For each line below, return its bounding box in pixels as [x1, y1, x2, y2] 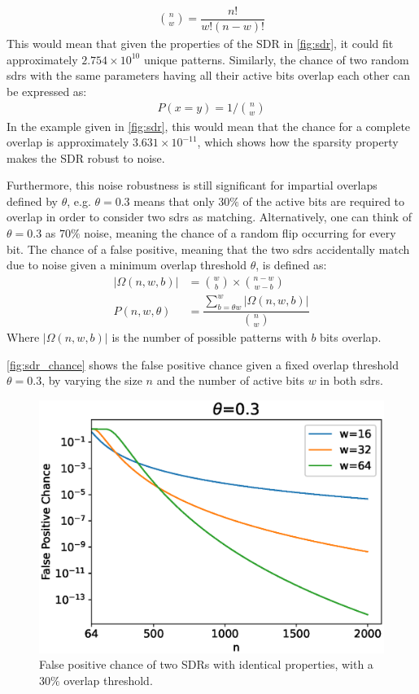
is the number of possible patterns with [111, 329, 308, 346]
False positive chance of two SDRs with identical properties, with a [39, 656, 373, 673]
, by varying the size [41, 372, 142, 389]
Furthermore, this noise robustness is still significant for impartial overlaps [7, 177, 378, 194]
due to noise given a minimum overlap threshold [7, 256, 247, 273]
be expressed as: [7, 82, 87, 99]
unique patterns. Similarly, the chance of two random [143, 50, 409, 68]
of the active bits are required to [242, 192, 405, 209]
